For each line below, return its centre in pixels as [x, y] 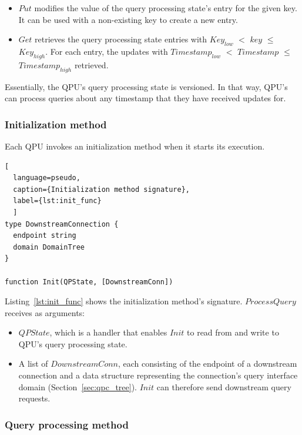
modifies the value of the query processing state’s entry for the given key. [166, 8]
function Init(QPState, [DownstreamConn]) [89, 282]
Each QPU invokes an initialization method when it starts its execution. [135, 146]
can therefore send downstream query [224, 386]
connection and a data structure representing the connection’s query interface [158, 375]
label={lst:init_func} [57, 201]
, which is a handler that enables [108, 332]
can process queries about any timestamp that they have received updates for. [145, 98]
